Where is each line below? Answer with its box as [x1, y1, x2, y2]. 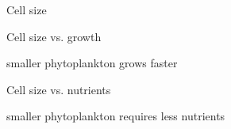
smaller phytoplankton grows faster [6, 55, 178, 71]
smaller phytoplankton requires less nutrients [6, 108, 225, 124]
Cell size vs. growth [6, 28, 102, 44]
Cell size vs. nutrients [6, 81, 111, 97]
